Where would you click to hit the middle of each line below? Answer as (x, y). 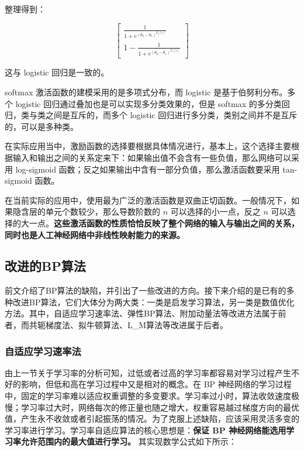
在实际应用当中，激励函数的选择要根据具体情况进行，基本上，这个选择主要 (148, 146)
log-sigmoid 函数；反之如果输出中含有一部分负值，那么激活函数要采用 (148, 169)
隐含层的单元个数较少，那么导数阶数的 (86, 211)
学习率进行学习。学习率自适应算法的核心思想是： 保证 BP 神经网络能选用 (146, 430)
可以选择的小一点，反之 (215, 211)
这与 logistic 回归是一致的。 (57, 72)
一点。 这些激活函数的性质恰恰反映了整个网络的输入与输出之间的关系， (164, 223)
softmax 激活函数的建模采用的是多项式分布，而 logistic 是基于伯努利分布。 (146, 92)
